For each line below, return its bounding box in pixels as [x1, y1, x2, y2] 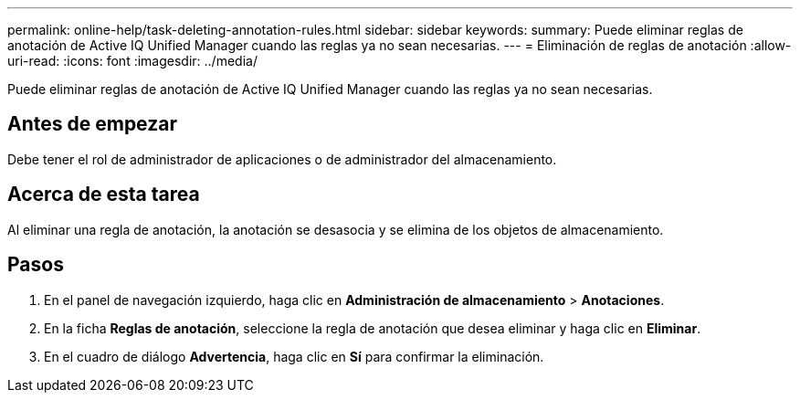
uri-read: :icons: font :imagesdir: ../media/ [7, 53, 258, 68]
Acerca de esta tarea [7, 183, 200, 206]
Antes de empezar [7, 112, 177, 136]
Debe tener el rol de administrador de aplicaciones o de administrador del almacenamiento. [7, 151, 557, 167]
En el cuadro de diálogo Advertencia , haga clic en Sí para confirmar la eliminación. [44, 348, 544, 364]
